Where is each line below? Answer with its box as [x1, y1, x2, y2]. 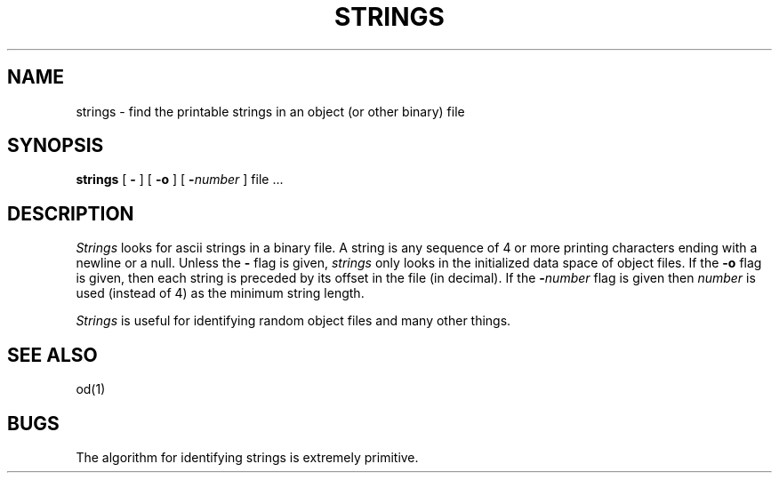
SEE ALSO [7, 343, 98, 366]
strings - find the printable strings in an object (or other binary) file [76, 103, 465, 119]
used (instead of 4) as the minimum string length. [76, 285, 365, 301]
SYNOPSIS [7, 134, 104, 157]
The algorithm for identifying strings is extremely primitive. [76, 449, 419, 465]
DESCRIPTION [7, 202, 134, 225]
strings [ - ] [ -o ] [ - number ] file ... [76, 172, 284, 188]
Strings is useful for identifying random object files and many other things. [76, 313, 511, 329]
